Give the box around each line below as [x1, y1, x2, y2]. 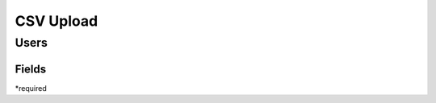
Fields [15, 62, 47, 76]
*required [15, 83, 48, 93]
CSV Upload [15, 12, 99, 30]
